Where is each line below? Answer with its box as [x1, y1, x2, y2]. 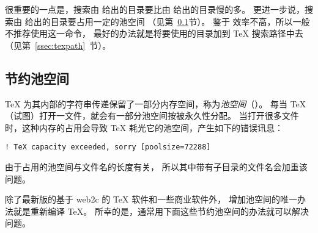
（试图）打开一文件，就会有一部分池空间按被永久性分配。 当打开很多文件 [5, 109, 299, 122]
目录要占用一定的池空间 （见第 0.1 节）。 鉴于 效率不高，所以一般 [50, 15, 310, 27]
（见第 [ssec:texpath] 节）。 [5, 38, 111, 51]
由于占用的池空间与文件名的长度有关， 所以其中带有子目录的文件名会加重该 [5, 160, 308, 173]
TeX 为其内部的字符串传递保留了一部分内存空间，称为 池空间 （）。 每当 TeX [5, 97, 306, 110]
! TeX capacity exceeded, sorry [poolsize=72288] [5, 143, 211, 152]
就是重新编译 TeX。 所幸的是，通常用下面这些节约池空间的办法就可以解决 [13, 204, 309, 217]
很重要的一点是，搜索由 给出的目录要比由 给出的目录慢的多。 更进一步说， [5, 3, 305, 15]
